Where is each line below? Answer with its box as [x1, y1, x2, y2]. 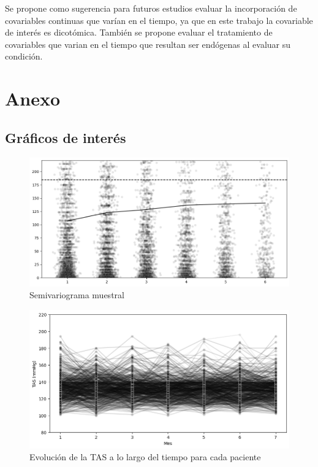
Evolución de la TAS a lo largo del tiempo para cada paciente [29, 450, 261, 463]
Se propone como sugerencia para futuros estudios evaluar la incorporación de [5, 2, 297, 14]
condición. [5, 50, 43, 63]
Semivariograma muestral [29, 288, 124, 301]
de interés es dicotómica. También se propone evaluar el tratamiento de [5, 26, 273, 39]
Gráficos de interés [5, 128, 126, 147]
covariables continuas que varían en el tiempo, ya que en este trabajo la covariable [5, 14, 313, 26]
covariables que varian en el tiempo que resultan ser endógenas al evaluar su [5, 37, 291, 50]
